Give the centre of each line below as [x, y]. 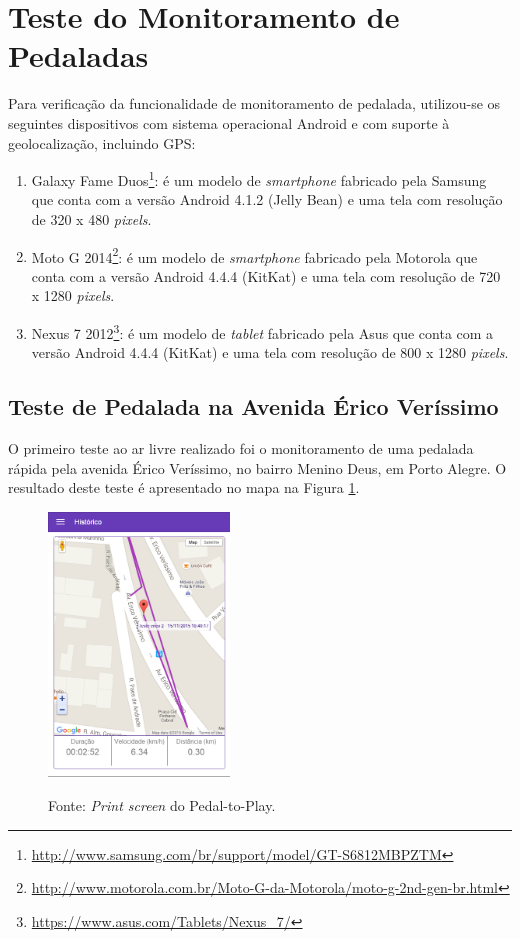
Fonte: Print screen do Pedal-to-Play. [162, 805]
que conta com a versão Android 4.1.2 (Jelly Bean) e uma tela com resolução [267, 199]
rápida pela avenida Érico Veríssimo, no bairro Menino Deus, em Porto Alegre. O [257, 467]
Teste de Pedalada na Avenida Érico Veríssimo [253, 406]
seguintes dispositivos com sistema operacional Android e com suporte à [229, 122]
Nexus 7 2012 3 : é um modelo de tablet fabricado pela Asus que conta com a [262, 331]
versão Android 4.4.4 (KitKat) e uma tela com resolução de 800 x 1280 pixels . [270, 352]
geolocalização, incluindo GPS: [102, 142]
